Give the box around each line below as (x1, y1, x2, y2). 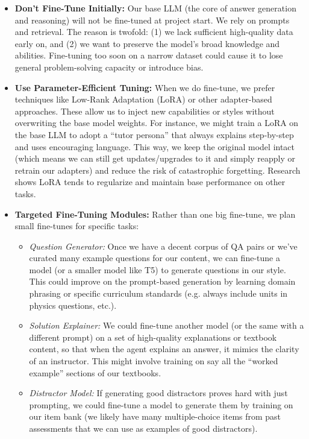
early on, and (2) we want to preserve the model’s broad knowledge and (14, 37, 280, 49)
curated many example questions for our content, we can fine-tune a (29, 251, 280, 264)
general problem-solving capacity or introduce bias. (14, 60, 204, 73)
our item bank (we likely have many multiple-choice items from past (29, 410, 281, 423)
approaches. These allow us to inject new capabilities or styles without (14, 104, 275, 117)
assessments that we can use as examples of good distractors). (29, 422, 258, 434)
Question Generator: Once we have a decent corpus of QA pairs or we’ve (29, 239, 298, 252)
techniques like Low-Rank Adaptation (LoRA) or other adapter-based (14, 93, 272, 106)
